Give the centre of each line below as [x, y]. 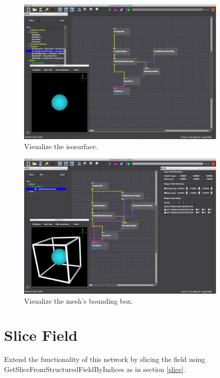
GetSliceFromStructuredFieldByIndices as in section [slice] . [95, 369]
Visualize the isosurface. [61, 146]
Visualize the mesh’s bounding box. [79, 300]
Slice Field [41, 335]
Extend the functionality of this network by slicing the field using [105, 359]
